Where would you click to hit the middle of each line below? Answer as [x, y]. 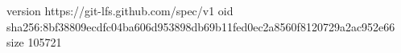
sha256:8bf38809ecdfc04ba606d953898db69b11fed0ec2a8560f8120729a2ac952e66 [201, 26]
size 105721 [34, 42]
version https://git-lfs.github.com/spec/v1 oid [120, 10]
